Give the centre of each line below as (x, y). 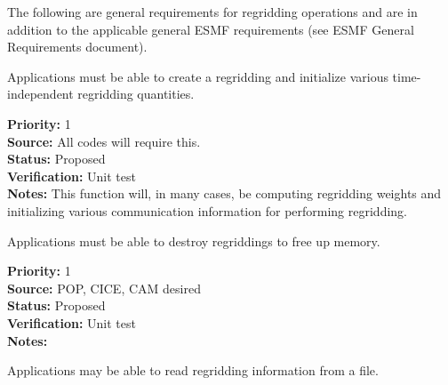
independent (40, 94)
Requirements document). (77, 47)
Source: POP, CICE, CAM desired (104, 288)
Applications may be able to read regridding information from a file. (193, 370)
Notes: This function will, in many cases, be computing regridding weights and (224, 193)
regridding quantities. (136, 94)
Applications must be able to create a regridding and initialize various (198, 76)
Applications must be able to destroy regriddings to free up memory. (194, 241)
